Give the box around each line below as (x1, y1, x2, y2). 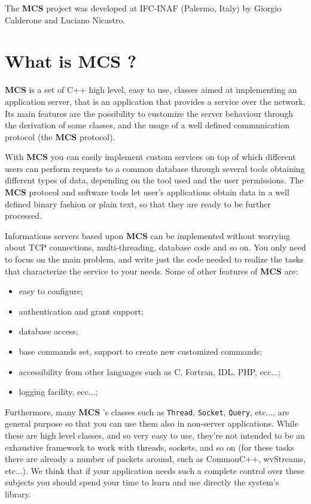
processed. (5, 209, 42, 222)
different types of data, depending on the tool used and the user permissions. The (5, 174, 304, 186)
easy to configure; (19, 285, 83, 297)
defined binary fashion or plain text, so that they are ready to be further (5, 197, 271, 210)
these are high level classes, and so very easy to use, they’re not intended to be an (5, 429, 305, 442)
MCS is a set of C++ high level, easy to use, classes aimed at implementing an (5, 83, 297, 96)
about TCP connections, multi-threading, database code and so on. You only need (5, 241, 306, 253)
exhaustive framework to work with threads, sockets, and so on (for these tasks (5, 440, 294, 453)
